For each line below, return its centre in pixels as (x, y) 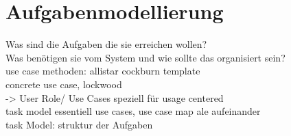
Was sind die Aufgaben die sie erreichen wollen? (106, 44)
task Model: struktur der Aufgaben (79, 124)
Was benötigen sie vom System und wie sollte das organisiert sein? (145, 57)
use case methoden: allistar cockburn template (103, 71)
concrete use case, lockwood (64, 84)
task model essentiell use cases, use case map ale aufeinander (133, 111)
